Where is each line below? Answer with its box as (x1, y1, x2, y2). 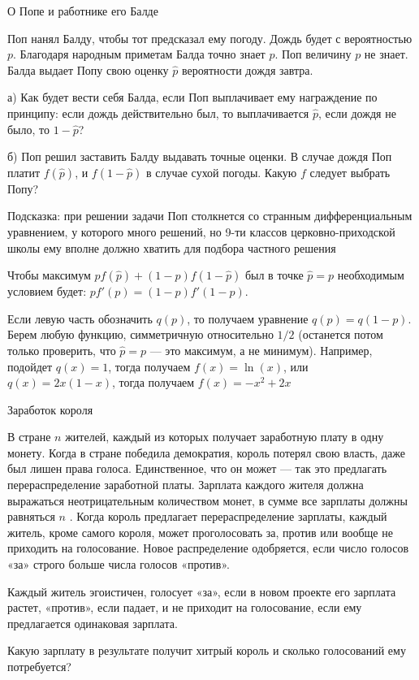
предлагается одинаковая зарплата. (7, 614, 178, 631)
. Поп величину (274, 45, 352, 63)
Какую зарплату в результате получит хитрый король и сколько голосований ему (7, 642, 406, 659)
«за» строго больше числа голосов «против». (7, 556, 230, 573)
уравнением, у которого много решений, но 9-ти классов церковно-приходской (7, 223, 395, 240)
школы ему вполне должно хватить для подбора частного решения (7, 239, 336, 256)
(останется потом (298, 326, 383, 343)
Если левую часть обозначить (7, 310, 153, 327)
